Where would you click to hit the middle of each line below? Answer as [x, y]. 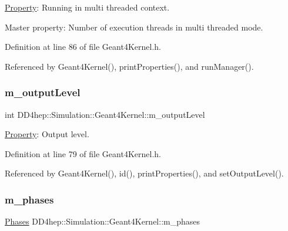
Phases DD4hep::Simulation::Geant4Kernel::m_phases [103, 221]
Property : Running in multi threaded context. [87, 7]
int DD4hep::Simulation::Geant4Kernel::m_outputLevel [105, 114]
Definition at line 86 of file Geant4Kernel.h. [83, 47]
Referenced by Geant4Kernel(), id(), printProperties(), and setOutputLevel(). [144, 173]
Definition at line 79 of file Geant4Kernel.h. [83, 153]
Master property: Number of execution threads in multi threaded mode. [134, 27]
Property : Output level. [47, 134]
